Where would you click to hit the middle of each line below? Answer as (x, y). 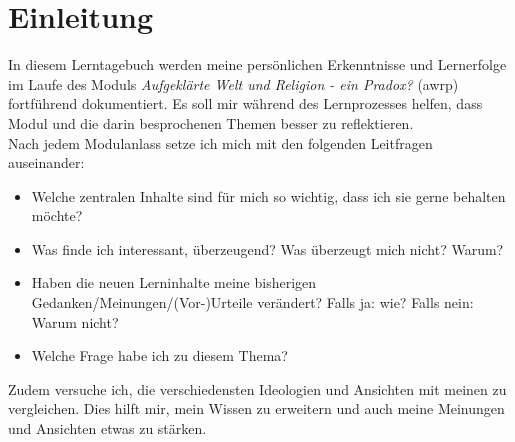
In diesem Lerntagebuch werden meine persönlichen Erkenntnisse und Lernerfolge (257, 64)
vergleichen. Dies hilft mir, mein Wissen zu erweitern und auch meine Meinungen (256, 408)
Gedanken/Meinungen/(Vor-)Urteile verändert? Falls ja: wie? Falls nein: (252, 302)
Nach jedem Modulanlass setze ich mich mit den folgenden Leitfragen (220, 142)
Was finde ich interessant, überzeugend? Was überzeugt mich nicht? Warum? (267, 248)
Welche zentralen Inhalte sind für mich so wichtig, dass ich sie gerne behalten (268, 195)
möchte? (57, 215)
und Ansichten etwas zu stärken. (107, 428)
